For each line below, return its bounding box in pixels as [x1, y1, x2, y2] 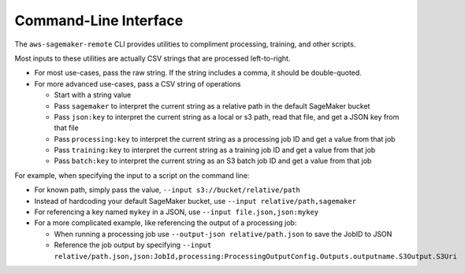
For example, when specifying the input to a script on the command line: [14, 170, 250, 180]
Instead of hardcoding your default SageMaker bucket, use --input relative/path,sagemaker [34, 196, 357, 205]
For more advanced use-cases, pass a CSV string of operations [34, 79, 241, 88]
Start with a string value [54, 91, 132, 100]
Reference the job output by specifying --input [54, 240, 212, 250]
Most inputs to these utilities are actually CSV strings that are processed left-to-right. [14, 54, 291, 63]
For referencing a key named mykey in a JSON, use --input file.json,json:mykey [34, 207, 319, 217]
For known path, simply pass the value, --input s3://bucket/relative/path [34, 185, 301, 194]
